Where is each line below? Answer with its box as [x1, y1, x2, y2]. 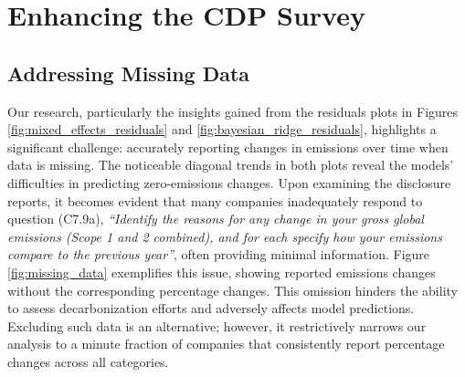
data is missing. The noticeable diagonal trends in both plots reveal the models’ [7, 155, 454, 174]
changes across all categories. [7, 351, 169, 371]
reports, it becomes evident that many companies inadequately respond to [7, 191, 423, 210]
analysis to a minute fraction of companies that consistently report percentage [7, 334, 445, 353]
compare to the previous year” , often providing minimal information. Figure [7, 245, 430, 264]
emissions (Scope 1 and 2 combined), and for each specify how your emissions [7, 226, 442, 246]
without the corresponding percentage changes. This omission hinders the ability [7, 280, 458, 299]
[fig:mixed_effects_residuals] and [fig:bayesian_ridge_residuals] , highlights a [7, 120, 437, 139]
